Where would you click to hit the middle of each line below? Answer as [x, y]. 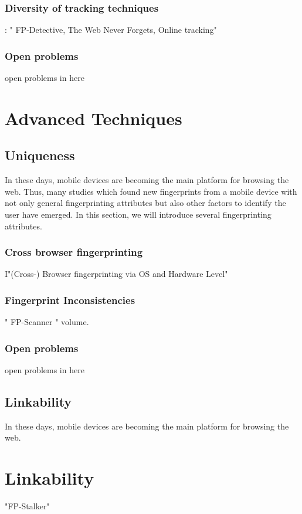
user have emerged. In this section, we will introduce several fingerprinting [138, 214]
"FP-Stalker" [27, 506]
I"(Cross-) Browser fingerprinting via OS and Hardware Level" [116, 274]
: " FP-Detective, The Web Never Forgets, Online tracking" [111, 30]
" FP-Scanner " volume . [47, 322]
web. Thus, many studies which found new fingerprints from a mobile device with [151, 191]
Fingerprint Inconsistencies [70, 300]
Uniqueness [40, 155]
